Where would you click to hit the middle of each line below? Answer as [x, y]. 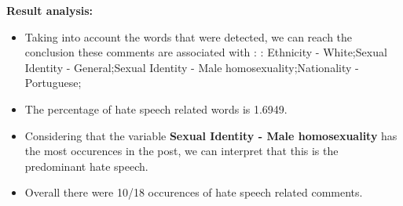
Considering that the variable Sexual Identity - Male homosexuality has [211, 135]
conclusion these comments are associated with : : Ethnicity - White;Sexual [206, 52]
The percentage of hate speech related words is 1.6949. [156, 108]
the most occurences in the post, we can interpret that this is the [181, 151]
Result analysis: [50, 10]
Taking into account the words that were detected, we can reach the [189, 36]
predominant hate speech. [86, 166]
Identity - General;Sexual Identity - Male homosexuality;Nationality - [192, 67]
